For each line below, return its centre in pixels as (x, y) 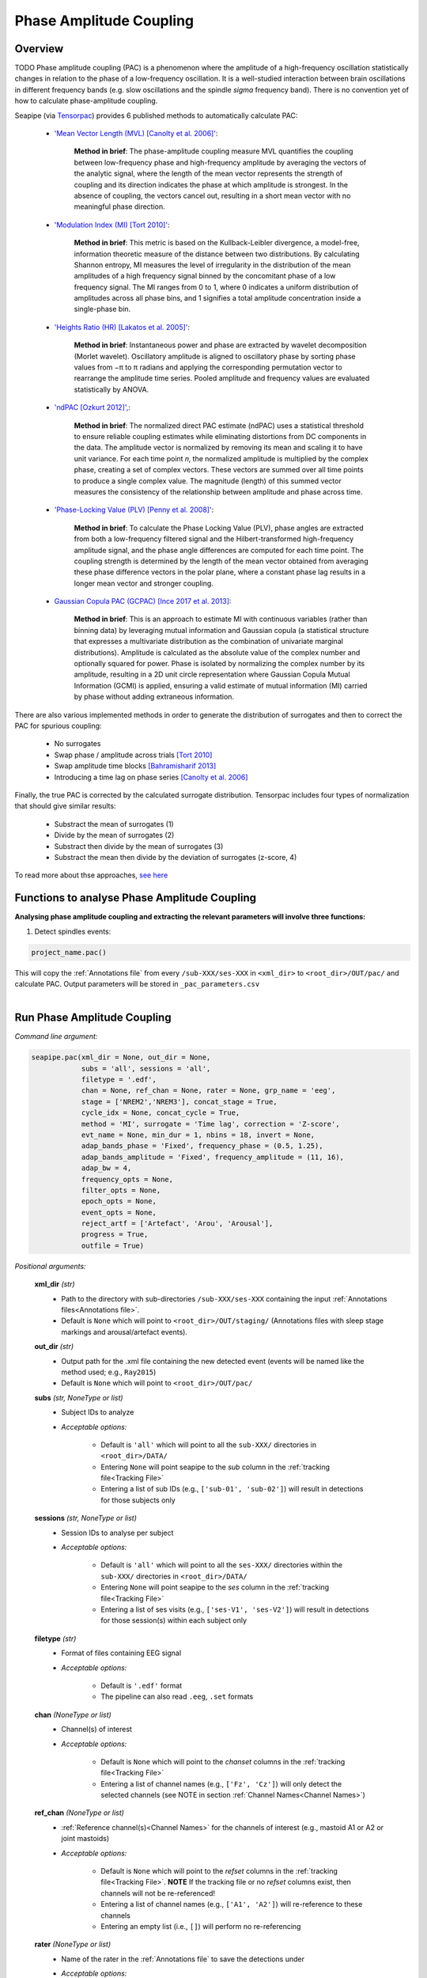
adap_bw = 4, (106, 1168)
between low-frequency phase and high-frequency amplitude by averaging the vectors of (220, 162)
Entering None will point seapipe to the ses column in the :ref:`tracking (215, 1587)
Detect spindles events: (73, 931)
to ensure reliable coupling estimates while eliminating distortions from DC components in (220, 436)
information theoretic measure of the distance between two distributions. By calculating (217, 254)
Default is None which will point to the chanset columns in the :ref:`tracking (223, 1761)
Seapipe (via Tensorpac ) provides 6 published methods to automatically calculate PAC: (156, 116)
